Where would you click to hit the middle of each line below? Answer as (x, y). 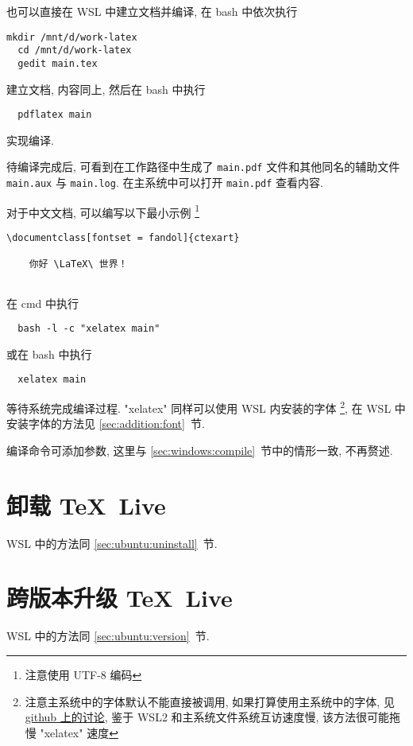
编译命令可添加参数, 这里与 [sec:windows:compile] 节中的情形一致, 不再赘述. (200, 450)
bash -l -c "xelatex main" (89, 329)
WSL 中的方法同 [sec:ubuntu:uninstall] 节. (112, 543)
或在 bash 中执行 (49, 354)
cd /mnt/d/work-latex (75, 51)
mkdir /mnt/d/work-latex (72, 37)
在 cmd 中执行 (43, 303)
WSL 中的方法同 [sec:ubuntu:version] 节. (108, 636)
